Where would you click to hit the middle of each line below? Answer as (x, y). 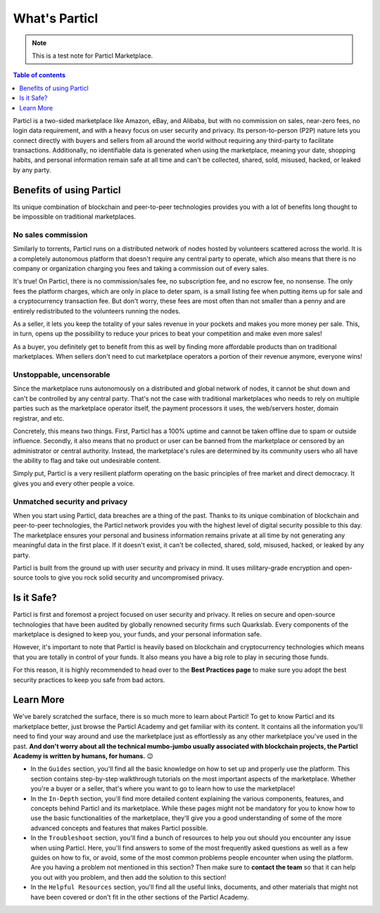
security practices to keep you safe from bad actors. (89, 679)
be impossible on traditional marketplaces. (75, 217)
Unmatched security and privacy (70, 502)
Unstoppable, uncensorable (62, 374)
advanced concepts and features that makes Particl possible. (119, 828)
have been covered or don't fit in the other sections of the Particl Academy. (140, 897)
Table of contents (39, 75)
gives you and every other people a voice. (74, 483)
